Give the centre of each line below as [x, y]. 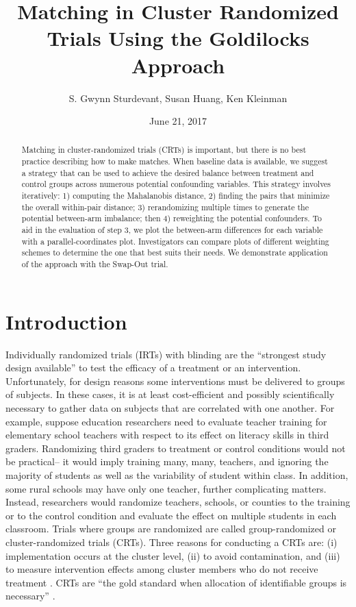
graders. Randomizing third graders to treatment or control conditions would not [176, 448]
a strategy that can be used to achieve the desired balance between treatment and [168, 172]
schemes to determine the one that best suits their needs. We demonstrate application [175, 252]
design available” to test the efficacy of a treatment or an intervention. [153, 368]
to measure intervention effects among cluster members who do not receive [162, 569]
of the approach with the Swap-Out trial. [95, 264]
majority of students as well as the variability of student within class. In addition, [177, 474]
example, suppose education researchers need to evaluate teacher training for [166, 421]
